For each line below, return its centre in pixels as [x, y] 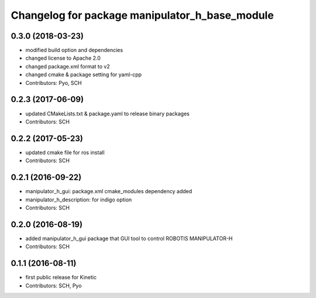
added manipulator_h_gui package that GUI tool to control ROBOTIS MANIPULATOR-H [129, 238]
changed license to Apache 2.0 [63, 58]
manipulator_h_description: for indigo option [79, 200]
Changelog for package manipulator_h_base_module [142, 15]
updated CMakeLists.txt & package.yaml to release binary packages [107, 114]
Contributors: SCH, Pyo [54, 285]
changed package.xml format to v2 [68, 66]
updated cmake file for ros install [65, 152]
